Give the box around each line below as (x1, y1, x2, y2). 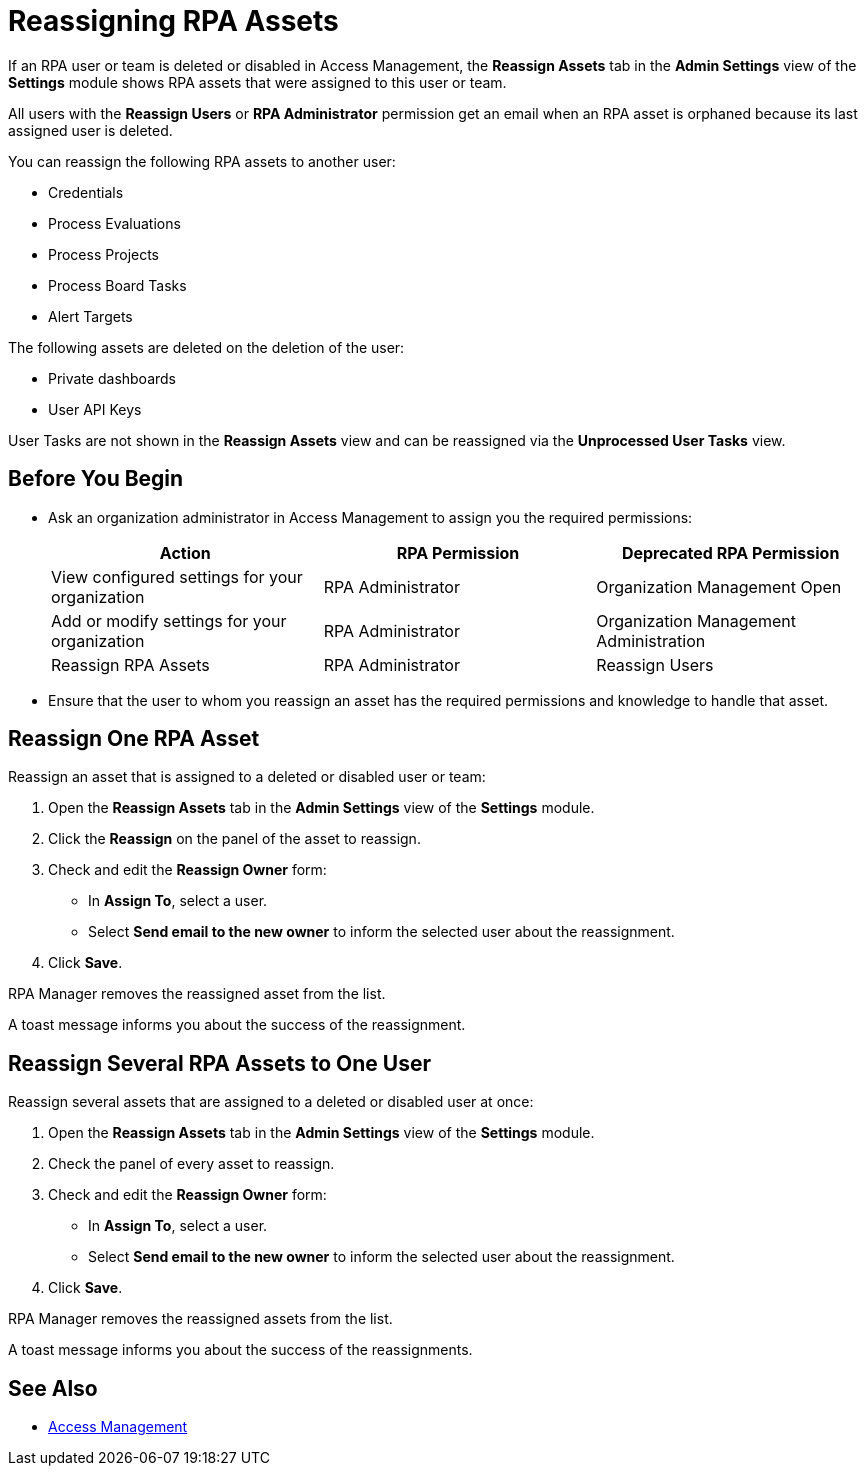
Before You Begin (8, 466, 184, 492)
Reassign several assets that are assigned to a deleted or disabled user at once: (8, 1093, 534, 1111)
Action (159, 542, 211, 563)
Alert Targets (48, 307, 133, 325)
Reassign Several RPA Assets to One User (8, 1050, 432, 1076)
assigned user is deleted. (8, 121, 173, 139)
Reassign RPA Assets (51, 654, 210, 675)
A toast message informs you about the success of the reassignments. (8, 1341, 473, 1359)
